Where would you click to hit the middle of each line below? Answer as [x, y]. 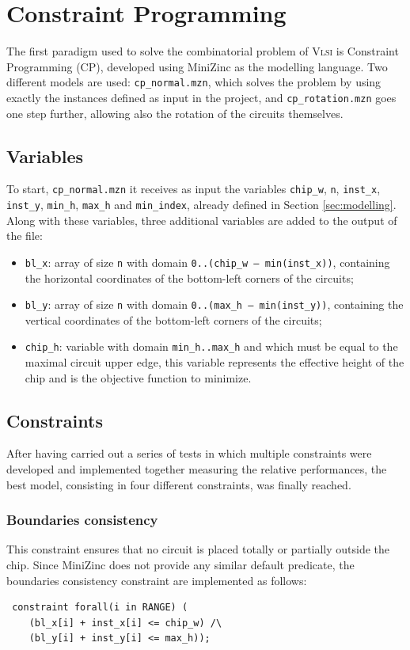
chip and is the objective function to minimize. [138, 377]
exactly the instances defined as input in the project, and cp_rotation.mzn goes [201, 97]
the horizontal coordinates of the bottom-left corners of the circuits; [189, 277]
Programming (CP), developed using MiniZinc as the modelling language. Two [197, 66]
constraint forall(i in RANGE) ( [100, 608]
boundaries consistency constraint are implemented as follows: [157, 580]
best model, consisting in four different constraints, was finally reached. [179, 484]
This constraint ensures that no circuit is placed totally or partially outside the [198, 549]
